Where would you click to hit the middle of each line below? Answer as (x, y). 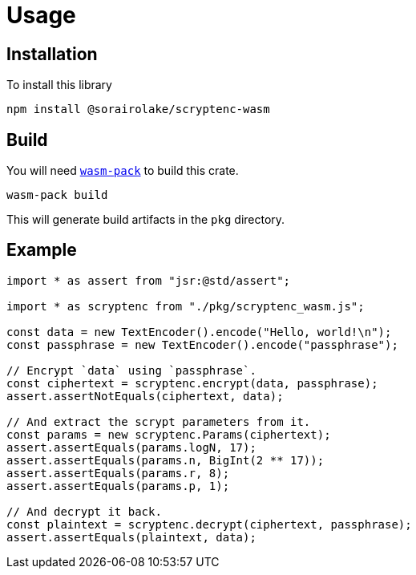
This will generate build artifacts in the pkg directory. (146, 220)
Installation (52, 54)
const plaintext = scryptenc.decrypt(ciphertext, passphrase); (209, 524)
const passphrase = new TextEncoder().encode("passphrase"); (202, 344)
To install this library (59, 85)
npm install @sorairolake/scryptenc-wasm (138, 109)
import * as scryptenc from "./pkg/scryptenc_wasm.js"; (186, 306)
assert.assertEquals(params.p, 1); (118, 486)
